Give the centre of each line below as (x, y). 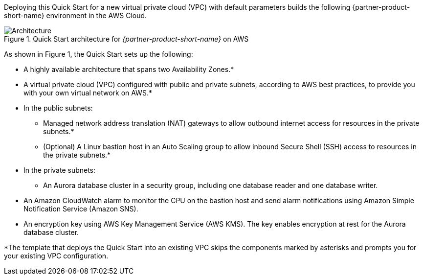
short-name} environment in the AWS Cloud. (76, 15)
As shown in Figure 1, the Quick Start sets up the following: (99, 54)
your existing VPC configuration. (56, 256)
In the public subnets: (58, 108)
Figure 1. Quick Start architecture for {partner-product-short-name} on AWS (126, 39)
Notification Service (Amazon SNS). (81, 209)
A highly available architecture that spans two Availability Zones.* (129, 69)
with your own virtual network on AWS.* (88, 93)
